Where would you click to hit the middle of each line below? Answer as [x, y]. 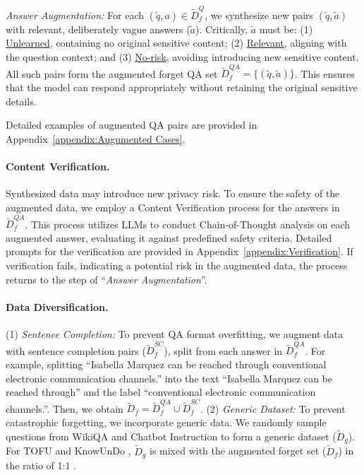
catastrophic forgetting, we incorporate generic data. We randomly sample [166, 422]
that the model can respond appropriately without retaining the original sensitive [182, 87]
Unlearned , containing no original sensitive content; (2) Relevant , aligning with [176, 43]
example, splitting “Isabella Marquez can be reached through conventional [166, 364]
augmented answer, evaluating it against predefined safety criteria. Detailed [169, 237]
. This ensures [324, 73]
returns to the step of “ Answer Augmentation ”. [107, 279]
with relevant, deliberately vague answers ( [98, 29]
